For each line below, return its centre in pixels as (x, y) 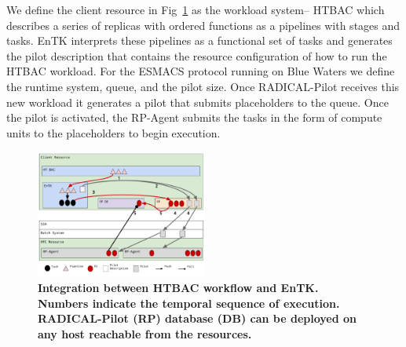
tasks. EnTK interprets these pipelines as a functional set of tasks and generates (199, 40)
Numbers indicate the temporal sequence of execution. (189, 303)
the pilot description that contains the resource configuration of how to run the (197, 55)
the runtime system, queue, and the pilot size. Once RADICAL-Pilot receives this (203, 86)
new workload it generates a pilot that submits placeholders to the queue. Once (198, 102)
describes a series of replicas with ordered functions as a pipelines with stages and (203, 25)
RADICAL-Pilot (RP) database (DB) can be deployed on (198, 318)
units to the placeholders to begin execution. (113, 132)
